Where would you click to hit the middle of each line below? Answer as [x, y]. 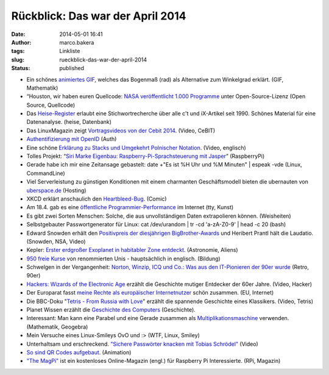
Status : [21, 68]
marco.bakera [77, 42]
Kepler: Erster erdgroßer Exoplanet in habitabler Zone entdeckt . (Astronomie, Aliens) [132, 250]
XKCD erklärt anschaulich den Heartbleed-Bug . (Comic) [97, 199]
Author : [21, 42]
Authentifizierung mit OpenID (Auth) [72, 139]
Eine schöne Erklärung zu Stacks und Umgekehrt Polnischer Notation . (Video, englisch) [136, 148]
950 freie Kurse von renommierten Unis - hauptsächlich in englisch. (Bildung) [123, 259]
